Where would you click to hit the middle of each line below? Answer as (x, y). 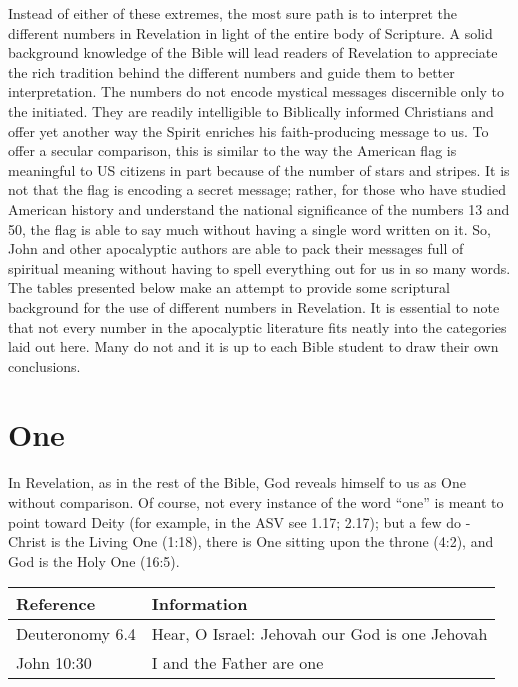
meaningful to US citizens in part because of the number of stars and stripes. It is (259, 169)
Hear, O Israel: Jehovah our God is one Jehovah (319, 634)
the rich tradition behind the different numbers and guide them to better (231, 71)
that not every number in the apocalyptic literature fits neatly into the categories (257, 326)
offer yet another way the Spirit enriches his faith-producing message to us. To (248, 130)
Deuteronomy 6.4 (76, 634)
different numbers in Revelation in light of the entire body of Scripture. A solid (250, 32)
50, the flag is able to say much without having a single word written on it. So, (249, 228)
